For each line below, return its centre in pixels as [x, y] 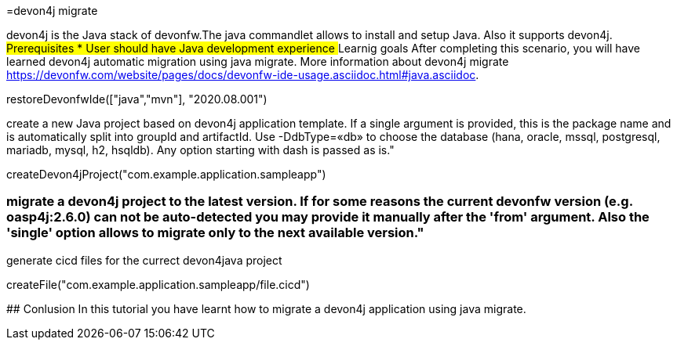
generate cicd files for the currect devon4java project [144, 260]
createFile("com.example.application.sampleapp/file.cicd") [158, 284]
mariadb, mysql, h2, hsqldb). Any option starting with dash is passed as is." [200, 150]
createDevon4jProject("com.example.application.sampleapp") [166, 174]
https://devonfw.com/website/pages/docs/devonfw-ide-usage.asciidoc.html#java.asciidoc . [243, 75]
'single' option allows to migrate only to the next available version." [215, 233]
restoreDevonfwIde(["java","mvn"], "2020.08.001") [137, 99]
